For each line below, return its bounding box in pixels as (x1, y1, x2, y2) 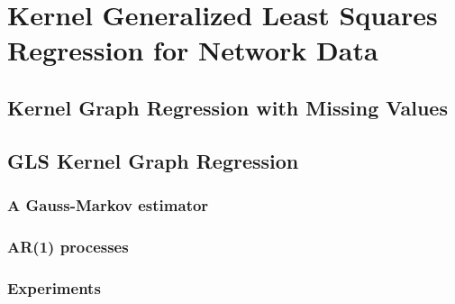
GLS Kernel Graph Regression (7, 146, 299, 174)
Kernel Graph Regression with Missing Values (7, 93, 448, 121)
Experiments (7, 276, 101, 299)
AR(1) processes (7, 235, 129, 257)
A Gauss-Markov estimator (7, 194, 209, 216)
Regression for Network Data (7, 32, 378, 69)
